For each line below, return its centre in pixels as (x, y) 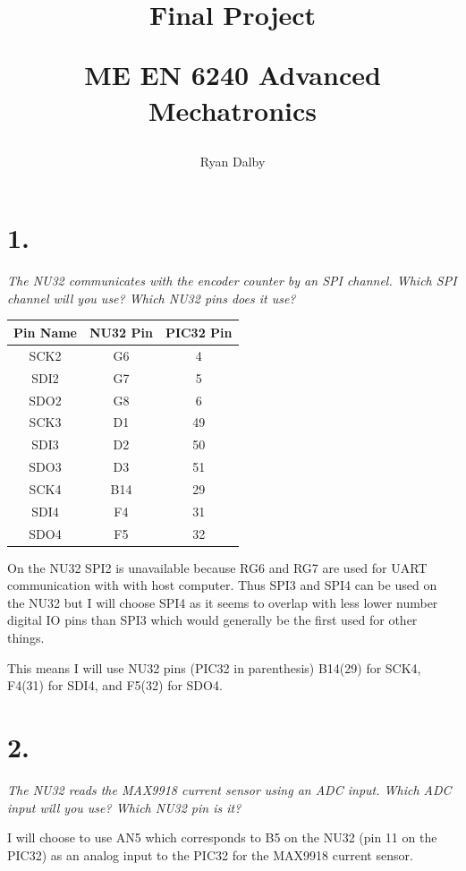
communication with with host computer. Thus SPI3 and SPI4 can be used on (222, 585)
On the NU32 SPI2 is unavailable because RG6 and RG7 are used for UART (217, 567)
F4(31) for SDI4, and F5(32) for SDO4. (115, 685)
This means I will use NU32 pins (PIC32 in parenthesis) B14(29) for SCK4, (214, 667)
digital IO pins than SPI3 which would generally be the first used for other (212, 620)
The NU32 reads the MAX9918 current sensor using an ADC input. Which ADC (229, 789)
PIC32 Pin (199, 332)
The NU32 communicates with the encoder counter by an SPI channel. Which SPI (232, 281)
